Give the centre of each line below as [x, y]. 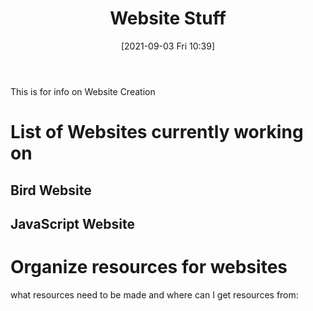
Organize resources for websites [149, 267]
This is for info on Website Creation [83, 91]
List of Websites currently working [157, 132]
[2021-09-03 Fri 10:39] [168, 46]
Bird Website [51, 190]
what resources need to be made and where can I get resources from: [154, 294]
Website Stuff [168, 18]
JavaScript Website [72, 223]
